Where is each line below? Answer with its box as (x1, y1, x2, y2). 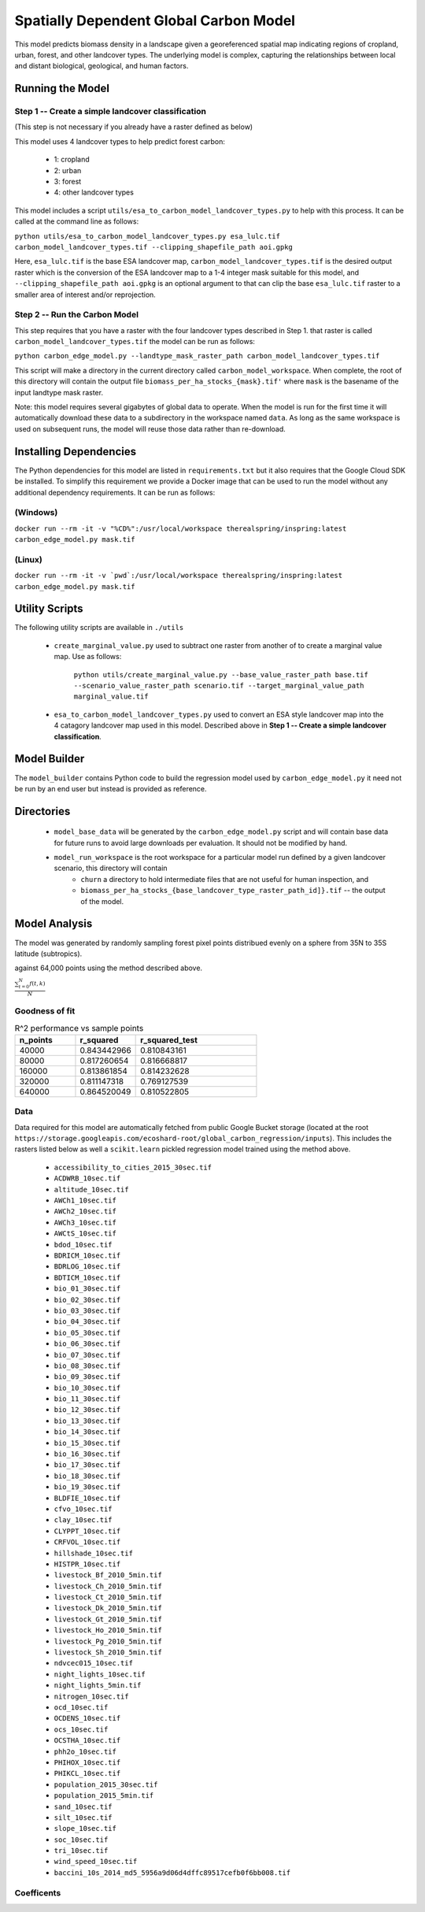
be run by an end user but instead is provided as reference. (14, 784, 208, 793)
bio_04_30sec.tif (54, 1317, 121, 1326)
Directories (14, 804, 71, 818)
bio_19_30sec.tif (54, 1483, 121, 1491)
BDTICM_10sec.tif (54, 1273, 121, 1282)
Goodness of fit (14, 1006, 76, 1017)
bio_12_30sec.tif (54, 1406, 121, 1414)
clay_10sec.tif (54, 1516, 113, 1525)
